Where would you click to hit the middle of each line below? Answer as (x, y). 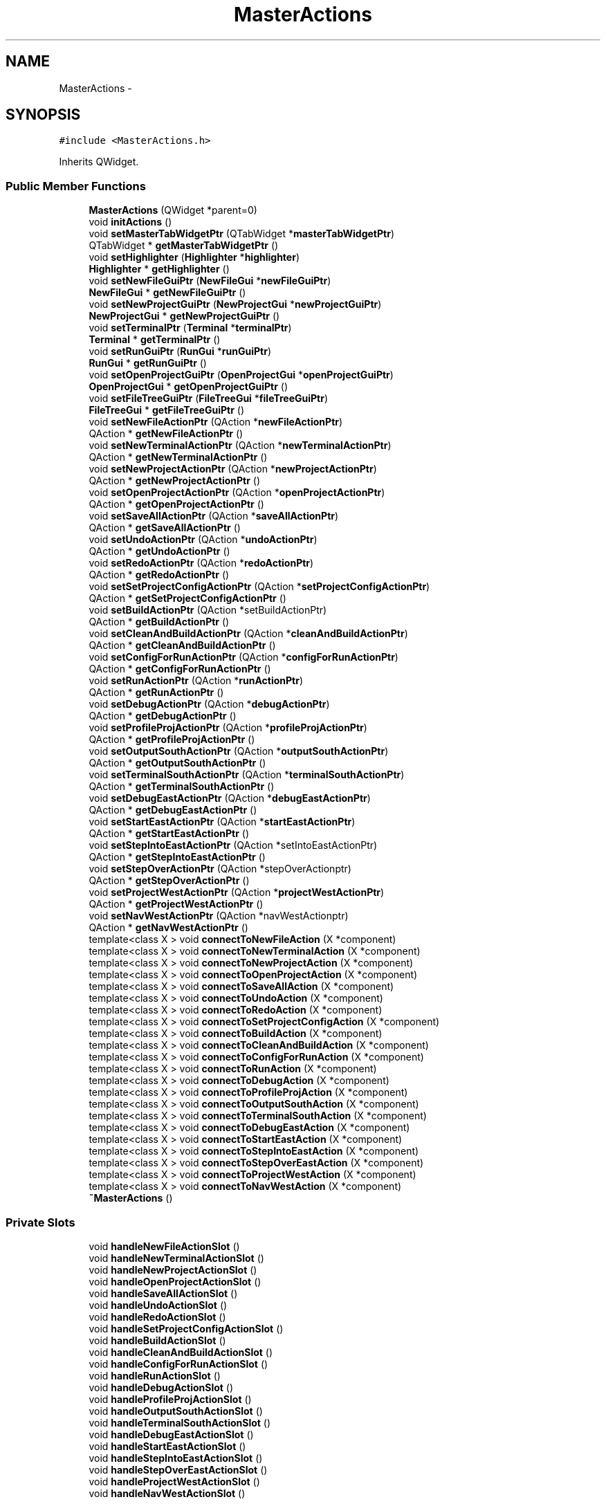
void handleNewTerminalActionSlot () (176, 1258)
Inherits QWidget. (99, 162)
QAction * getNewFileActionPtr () (166, 434)
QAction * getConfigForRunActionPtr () (180, 669)
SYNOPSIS (43, 115)
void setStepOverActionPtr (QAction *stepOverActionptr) (220, 869)
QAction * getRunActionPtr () (156, 693)
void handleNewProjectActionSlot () (173, 1269)
